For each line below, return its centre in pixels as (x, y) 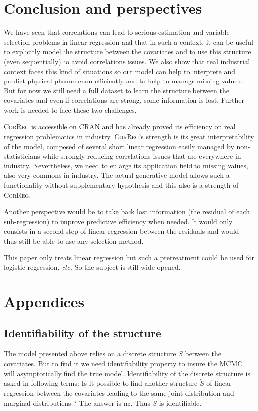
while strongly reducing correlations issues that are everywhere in (142, 156)
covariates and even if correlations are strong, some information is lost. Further (124, 100)
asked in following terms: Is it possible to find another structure (101, 383)
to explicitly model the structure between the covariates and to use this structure (128, 51)
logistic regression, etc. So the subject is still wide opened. (92, 267)
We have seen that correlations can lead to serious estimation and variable (117, 32)
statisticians (22, 156)
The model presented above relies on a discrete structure (90, 354)
